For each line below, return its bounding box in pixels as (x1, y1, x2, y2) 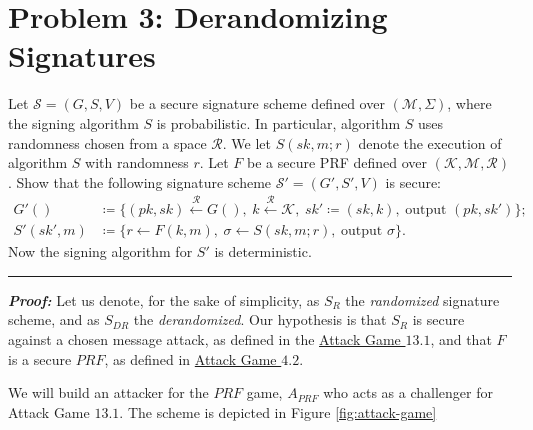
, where (447, 93, 492, 114)
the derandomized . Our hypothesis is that (133, 309, 387, 330)
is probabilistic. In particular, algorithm (156, 112, 401, 133)
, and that (430, 328, 492, 349)
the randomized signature (345, 289, 500, 310)
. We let (222, 132, 272, 153)
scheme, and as (8, 309, 100, 330)
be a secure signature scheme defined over (129, 93, 385, 114)
